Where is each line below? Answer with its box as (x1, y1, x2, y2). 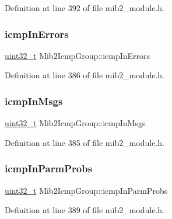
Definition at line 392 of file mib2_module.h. (5, 2, 165, 13)
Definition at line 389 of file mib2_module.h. (5, 204, 165, 216)
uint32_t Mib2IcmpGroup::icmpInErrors (5, 49, 150, 61)
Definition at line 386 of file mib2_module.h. (5, 69, 165, 81)
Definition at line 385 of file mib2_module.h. (5, 136, 165, 148)
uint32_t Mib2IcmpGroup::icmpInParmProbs (5, 184, 168, 196)
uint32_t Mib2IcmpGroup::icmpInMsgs (5, 117, 146, 129)
